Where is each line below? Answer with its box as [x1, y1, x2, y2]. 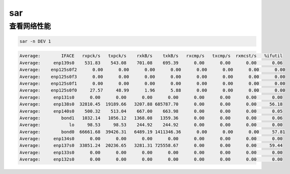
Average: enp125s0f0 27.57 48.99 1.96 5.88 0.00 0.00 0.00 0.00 [19, 88, 286, 93]
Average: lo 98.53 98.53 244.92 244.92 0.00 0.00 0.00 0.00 [19, 122, 283, 128]
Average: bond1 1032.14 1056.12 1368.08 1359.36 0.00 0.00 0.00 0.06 [19, 115, 283, 121]
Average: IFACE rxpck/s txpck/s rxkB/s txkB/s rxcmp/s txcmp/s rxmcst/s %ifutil [19, 53, 283, 59]
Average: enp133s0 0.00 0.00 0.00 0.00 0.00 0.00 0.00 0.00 [19, 149, 283, 155]
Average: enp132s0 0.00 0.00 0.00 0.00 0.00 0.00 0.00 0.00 [19, 157, 283, 162]
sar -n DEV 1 [19, 38, 51, 44]
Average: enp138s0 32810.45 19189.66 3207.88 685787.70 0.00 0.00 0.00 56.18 [19, 102, 283, 107]
